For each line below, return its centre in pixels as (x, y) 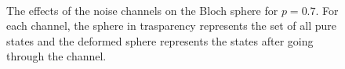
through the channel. (56, 56)
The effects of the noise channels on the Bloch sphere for (142, 10)
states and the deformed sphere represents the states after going (160, 40)
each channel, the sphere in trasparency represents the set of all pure (171, 25)
